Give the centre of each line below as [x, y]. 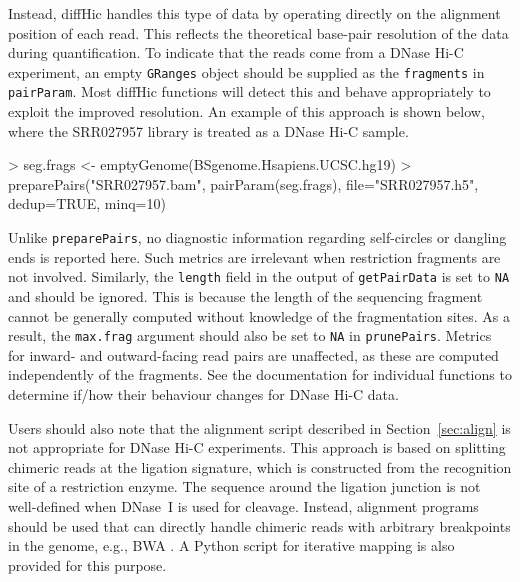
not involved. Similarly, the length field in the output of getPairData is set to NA [259, 276]
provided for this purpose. [87, 564]
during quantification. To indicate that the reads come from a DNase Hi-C [236, 52]
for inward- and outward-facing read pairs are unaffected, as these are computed [253, 354]
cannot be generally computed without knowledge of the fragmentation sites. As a [259, 315]
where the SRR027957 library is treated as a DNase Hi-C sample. [208, 130]
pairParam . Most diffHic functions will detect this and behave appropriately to [249, 91]
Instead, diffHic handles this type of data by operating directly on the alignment [254, 13]
